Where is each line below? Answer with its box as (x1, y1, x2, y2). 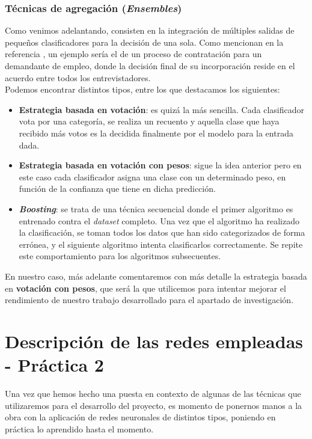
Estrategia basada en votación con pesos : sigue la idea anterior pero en (19, 159, 302, 171)
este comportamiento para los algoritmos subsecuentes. (19, 250, 221, 262)
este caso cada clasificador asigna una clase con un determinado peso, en (19, 170, 286, 183)
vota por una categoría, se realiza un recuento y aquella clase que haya (19, 115, 280, 127)
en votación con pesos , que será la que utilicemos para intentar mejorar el (5, 281, 286, 294)
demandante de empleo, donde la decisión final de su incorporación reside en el (5, 60, 295, 72)
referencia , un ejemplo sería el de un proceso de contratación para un (5, 48, 262, 60)
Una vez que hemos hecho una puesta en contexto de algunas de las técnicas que (5, 387, 301, 399)
